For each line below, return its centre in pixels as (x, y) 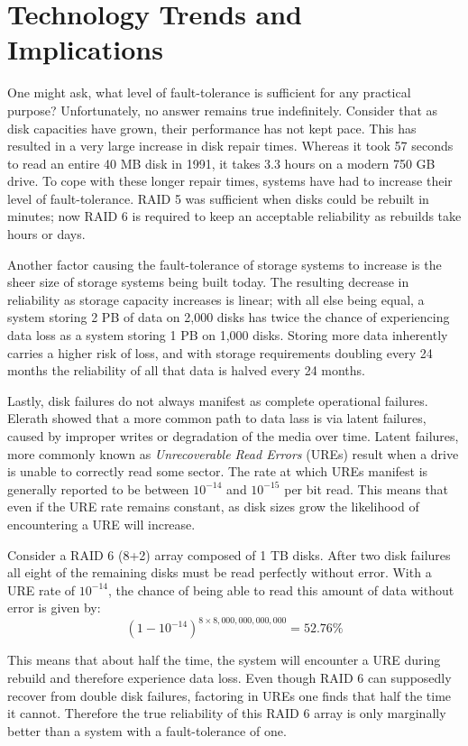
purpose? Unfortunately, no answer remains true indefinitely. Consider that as (223, 110)
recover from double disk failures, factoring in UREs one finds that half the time (229, 695)
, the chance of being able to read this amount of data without (281, 589)
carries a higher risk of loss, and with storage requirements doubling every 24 (220, 352)
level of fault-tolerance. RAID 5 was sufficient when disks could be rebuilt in (218, 198)
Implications (85, 49)
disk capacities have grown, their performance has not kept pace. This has (212, 128)
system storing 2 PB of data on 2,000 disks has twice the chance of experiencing (229, 317)
